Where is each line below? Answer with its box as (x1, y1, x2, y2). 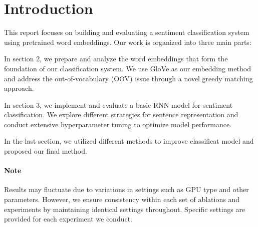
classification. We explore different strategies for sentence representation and (4, 109, 238, 120)
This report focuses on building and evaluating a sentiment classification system (4, 27, 249, 37)
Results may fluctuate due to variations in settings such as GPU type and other (4, 184, 249, 195)
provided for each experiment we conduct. (4, 214, 133, 224)
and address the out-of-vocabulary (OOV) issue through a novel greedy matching (4, 73, 253, 83)
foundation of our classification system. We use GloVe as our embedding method (4, 63, 251, 73)
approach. (4, 83, 34, 93)
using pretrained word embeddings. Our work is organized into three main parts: (4, 36, 251, 47)
